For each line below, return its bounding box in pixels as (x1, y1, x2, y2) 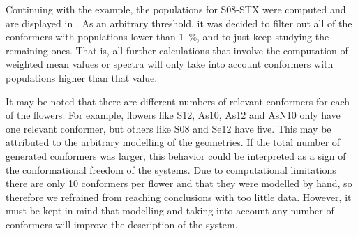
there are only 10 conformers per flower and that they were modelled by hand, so (6, 176, 352, 191)
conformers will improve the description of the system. (6, 216, 238, 231)
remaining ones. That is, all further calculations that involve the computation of (6, 43, 348, 57)
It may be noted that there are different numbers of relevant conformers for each (6, 94, 350, 108)
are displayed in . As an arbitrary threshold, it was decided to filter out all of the (6, 15, 352, 30)
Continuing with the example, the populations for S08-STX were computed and (6, 2, 346, 16)
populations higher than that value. (6, 70, 158, 84)
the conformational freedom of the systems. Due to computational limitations (6, 162, 336, 177)
